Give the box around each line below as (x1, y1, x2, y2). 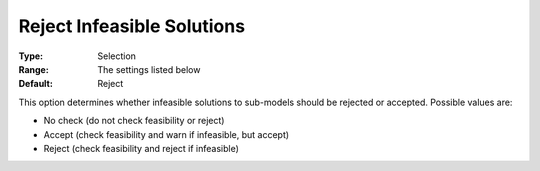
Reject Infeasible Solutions (18, 15, 245, 37)
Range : (18, 63, 49, 75)
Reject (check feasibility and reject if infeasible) (43, 142, 240, 154)
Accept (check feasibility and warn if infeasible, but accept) (43, 128, 290, 140)
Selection (97, 50, 137, 62)
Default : (18, 78, 54, 90)
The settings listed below (97, 63, 201, 75)
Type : (18, 50, 44, 62)
